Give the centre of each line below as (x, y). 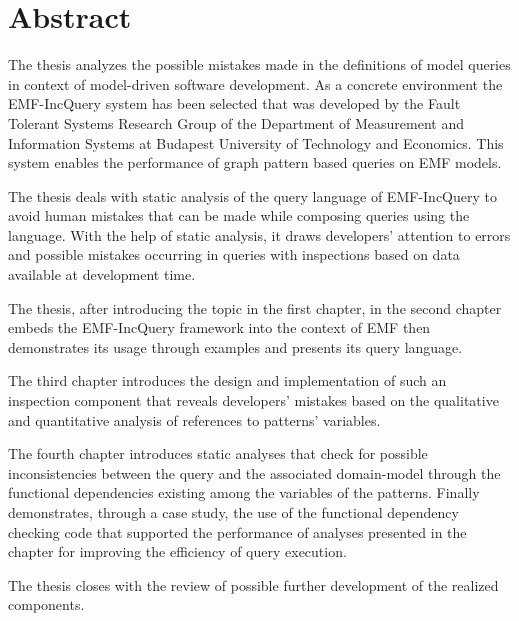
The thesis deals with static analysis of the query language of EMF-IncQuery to (252, 195)
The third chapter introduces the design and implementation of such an (227, 380)
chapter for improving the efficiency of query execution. (177, 551)
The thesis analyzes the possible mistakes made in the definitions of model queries (259, 64)
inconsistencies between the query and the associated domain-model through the (254, 472)
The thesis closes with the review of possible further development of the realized (253, 584)
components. (46, 604)
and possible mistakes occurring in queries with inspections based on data (234, 254)
